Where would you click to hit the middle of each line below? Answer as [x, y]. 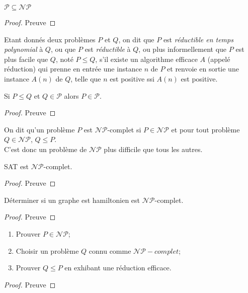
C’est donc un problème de [46, 149]
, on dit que [136, 39]
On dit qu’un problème [39, 129]
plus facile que [26, 59]
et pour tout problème [205, 129]
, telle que [86, 78]
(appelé [219, 59]
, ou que [63, 49]
